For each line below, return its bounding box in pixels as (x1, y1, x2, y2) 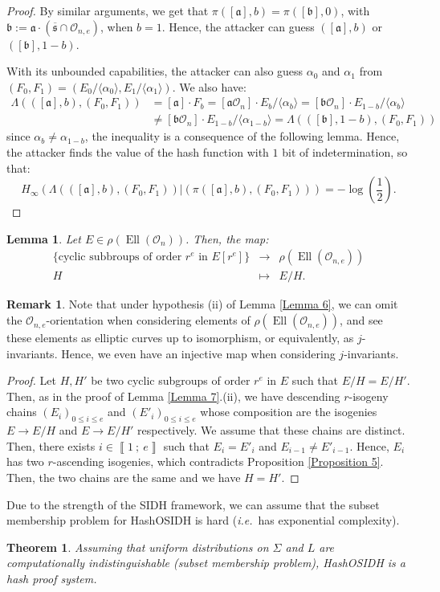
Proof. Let (6, 372, 56, 389)
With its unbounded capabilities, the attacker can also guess (6, 63, 304, 80)
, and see (340, 312, 383, 329)
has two (6, 453, 44, 470)
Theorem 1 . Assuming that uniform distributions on (6, 538, 269, 555)
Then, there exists (6, 437, 96, 454)
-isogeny (348, 387, 389, 404)
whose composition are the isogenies (200, 403, 377, 420)
